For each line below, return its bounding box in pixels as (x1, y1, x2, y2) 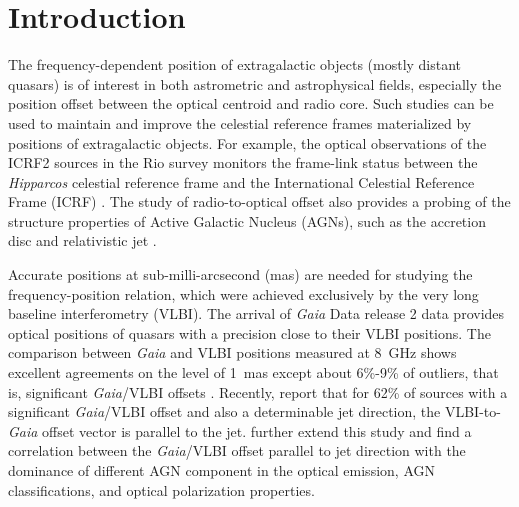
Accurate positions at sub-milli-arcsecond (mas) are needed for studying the (8, 264, 473, 285)
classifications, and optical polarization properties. (8, 479, 315, 500)
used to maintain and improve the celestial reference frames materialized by (8, 112, 472, 133)
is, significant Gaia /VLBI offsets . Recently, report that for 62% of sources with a (8, 381, 508, 402)
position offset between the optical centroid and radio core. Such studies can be (8, 93, 494, 114)
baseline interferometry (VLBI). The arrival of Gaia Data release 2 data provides (8, 303, 505, 324)
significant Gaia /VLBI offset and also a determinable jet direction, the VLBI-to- (8, 401, 501, 422)
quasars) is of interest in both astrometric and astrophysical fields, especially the (8, 73, 502, 94)
